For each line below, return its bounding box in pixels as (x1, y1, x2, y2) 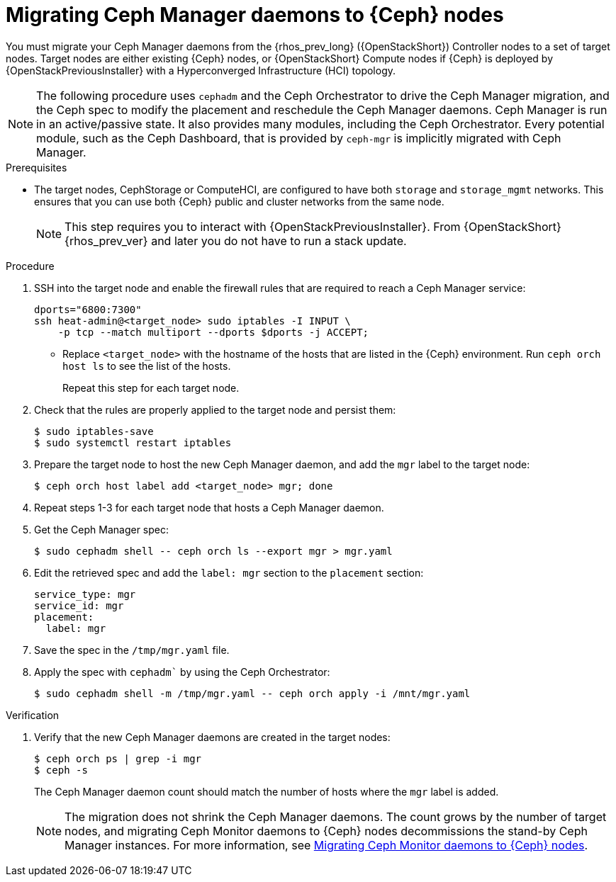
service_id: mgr (34, 599, 124, 611)
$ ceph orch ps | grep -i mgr (34, 752, 202, 764)
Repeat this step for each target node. (62, 381, 240, 394)
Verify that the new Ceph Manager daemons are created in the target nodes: (34, 730, 391, 743)
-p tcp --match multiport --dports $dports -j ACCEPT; (57, 326, 369, 338)
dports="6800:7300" (34, 303, 142, 315)
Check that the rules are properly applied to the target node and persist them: (34, 403, 396, 416)
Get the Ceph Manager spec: (34, 523, 169, 536)
